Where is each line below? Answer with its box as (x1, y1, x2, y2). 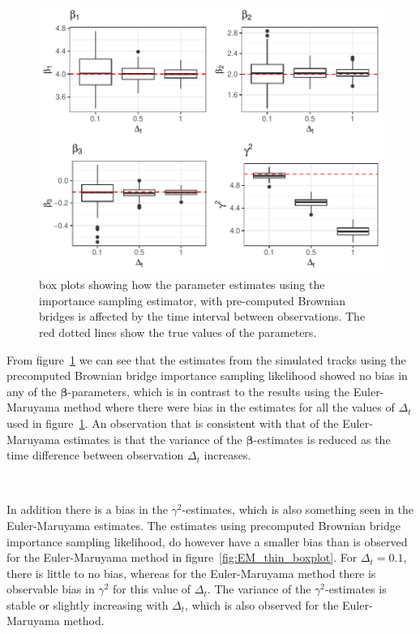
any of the (6, 382, 57, 399)
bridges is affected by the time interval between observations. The (39, 308, 366, 325)
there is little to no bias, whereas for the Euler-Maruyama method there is (6, 564, 376, 581)
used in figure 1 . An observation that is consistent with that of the (6, 414, 339, 431)
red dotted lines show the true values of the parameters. (39, 323, 317, 340)
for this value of (112, 580, 191, 597)
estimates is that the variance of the (63, 430, 242, 447)
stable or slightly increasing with (6, 596, 169, 613)
